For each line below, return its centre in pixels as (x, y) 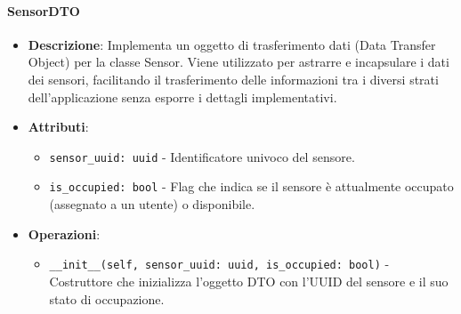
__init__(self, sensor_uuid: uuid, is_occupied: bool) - (219, 264)
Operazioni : (64, 233)
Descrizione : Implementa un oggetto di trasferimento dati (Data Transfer (232, 44)
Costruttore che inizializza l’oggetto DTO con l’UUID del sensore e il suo (249, 281)
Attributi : (58, 127)
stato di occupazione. (107, 298)
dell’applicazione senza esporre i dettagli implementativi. (182, 97)
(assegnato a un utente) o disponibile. (152, 204)
